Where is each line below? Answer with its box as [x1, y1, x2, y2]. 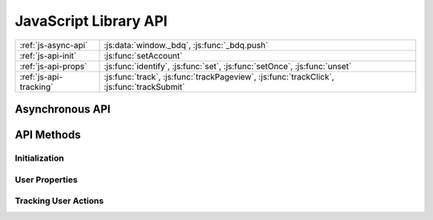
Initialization [14, 153, 64, 164]
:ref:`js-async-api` [19, 39, 88, 51]
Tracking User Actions [14, 195, 104, 206]
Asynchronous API [14, 102, 111, 116]
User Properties [14, 173, 78, 185]
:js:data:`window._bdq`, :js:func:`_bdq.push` [103, 39, 269, 51]
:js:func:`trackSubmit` [103, 81, 185, 92]
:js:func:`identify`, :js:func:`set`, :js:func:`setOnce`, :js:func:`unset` [103, 60, 352, 71]
